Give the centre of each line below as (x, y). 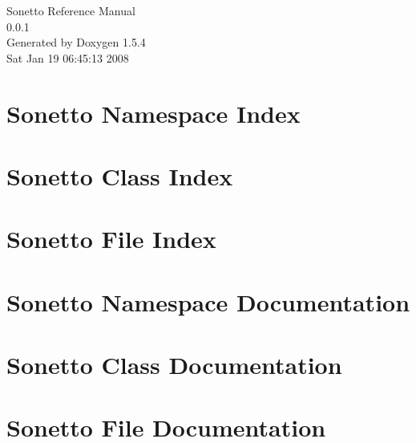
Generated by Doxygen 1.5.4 (76, 42)
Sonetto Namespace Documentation (208, 301)
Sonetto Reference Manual (71, 10)
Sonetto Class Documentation (174, 365)
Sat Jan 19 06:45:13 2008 (68, 57)
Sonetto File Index (111, 239)
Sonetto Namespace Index (153, 113)
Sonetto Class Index (120, 175)
